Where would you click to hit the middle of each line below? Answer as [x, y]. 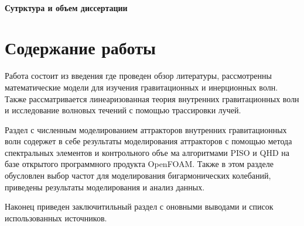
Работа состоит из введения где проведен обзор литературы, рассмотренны [138, 76]
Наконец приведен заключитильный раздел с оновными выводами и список [139, 206]
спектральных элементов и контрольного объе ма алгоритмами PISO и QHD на [147, 152]
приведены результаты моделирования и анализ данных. [105, 187]
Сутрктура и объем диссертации [66, 7]
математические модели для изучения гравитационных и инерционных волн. [141, 87]
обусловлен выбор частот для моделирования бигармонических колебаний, [138, 175]
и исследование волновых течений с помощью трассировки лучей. [123, 110]
